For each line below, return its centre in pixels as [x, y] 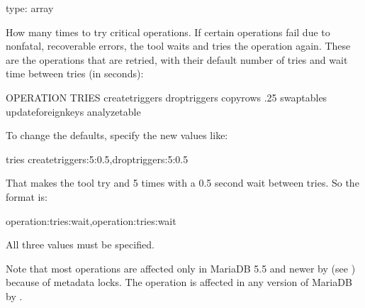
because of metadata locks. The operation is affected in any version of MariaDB [179, 282]
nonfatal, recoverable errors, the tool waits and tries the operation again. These [178, 46]
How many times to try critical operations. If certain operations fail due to [168, 32]
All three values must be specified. [80, 244]
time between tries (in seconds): [75, 73]
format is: [27, 196]
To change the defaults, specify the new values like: [117, 135]
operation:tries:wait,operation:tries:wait [91, 220]
